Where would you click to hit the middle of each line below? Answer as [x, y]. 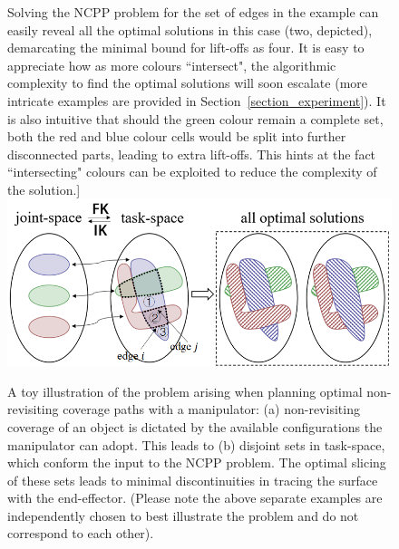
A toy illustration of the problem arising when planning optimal [185, 391]
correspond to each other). [81, 533]
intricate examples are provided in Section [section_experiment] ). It [197, 100]
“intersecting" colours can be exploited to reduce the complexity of [192, 172]
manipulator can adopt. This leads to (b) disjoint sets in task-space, [196, 444]
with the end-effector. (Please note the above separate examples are [195, 498]
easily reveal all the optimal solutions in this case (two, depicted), [190, 29]
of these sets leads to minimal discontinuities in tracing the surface [193, 480]
